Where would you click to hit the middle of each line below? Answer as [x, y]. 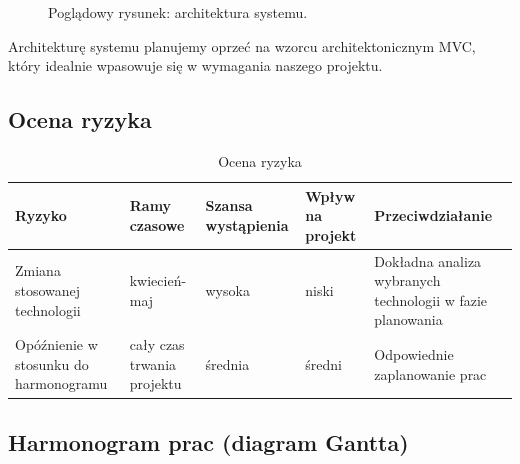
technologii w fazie [431, 299]
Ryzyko [41, 215]
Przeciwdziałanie [433, 215]
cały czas [157, 344]
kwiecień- [158, 280]
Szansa [229, 205]
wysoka [227, 290]
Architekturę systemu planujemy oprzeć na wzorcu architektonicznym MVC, [242, 45]
